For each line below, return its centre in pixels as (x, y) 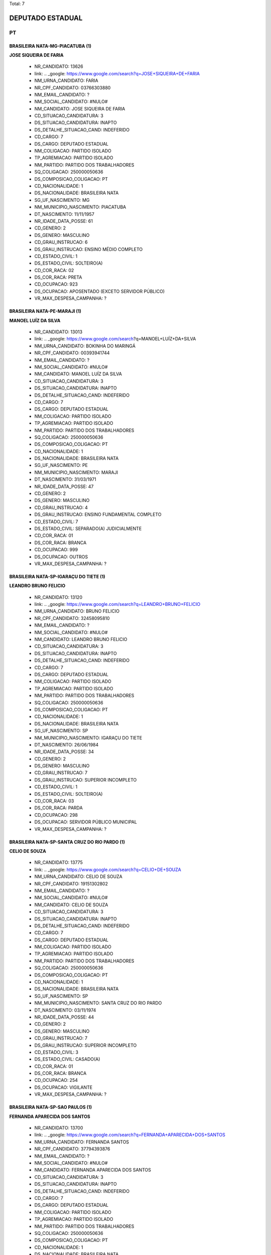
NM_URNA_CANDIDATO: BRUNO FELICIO (77, 611)
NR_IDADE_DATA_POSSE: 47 (64, 486)
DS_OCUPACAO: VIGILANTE (63, 1087)
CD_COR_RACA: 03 (54, 801)
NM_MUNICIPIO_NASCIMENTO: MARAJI (76, 472)
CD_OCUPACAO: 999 (56, 550)
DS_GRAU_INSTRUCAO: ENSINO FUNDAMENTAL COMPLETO (98, 515)
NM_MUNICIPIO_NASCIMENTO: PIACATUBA (80, 207)
